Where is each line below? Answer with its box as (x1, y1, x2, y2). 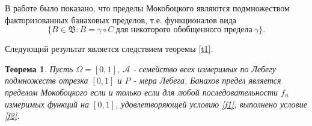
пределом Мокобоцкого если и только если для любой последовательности (5, 85, 278, 98)
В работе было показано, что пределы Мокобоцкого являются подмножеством (5, 2, 290, 14)
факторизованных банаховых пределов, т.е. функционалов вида (5, 13, 236, 26)
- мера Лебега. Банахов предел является (133, 74, 281, 87)
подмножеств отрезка (5, 74, 88, 87)
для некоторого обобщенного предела (115, 26, 252, 35)
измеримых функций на (5, 97, 90, 110)
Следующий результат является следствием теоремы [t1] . (5, 42, 213, 55)
